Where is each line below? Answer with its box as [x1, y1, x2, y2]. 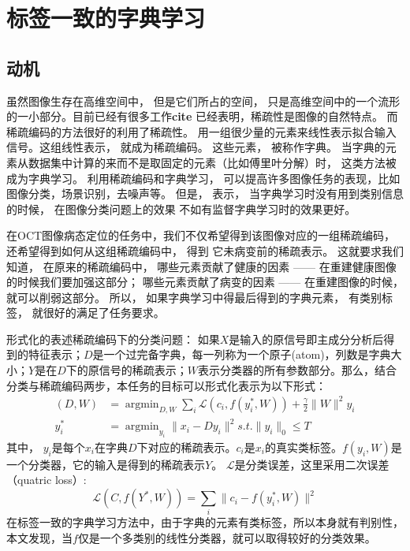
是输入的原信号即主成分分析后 [229, 330, 384, 347]
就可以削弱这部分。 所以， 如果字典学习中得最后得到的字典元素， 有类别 [6, 289, 382, 305]
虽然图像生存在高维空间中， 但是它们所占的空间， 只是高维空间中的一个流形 [6, 92, 401, 109]
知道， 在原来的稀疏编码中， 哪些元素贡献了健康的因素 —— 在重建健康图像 [6, 258, 397, 274]
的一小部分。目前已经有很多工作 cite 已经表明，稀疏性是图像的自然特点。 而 [6, 108, 398, 125]
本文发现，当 [6, 529, 73, 545]
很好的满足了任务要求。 [43, 304, 165, 321]
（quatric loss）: [6, 471, 87, 488]
